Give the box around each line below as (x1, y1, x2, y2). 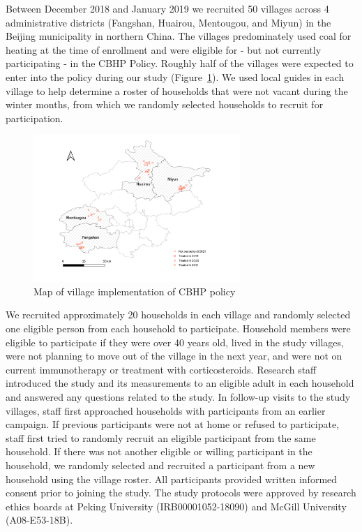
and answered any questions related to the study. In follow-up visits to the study (6, 389, 351, 404)
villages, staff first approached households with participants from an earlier (6, 403, 326, 418)
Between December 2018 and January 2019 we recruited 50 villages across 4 (6, 1, 329, 15)
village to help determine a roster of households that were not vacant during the (6, 83, 348, 98)
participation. (6, 110, 63, 125)
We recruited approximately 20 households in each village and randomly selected (6, 307, 351, 322)
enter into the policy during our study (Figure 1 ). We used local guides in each (6, 69, 345, 84)
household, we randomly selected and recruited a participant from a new (6, 457, 315, 472)
